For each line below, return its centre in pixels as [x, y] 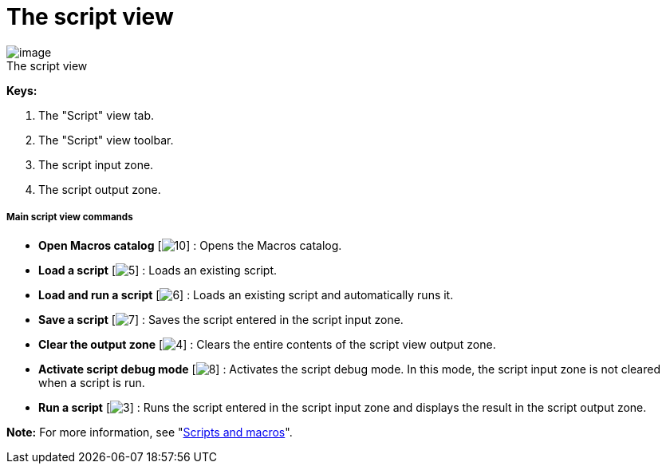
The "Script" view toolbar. [106, 140]
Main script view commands [70, 217]
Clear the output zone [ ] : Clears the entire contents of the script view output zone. [267, 344]
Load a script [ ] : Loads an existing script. [158, 270]
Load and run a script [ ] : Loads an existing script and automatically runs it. [246, 294]
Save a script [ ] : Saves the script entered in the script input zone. [221, 319]
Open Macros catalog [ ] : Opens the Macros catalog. [190, 245]
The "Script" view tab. [97, 115]
